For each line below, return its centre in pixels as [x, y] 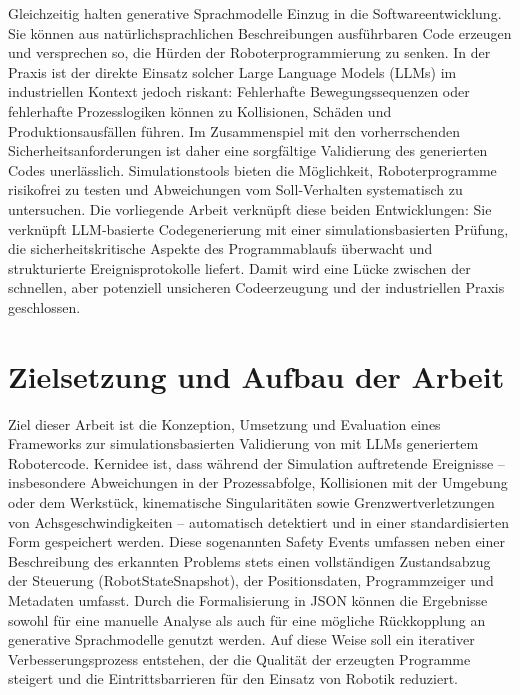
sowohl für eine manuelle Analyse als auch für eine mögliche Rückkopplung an [247, 619]
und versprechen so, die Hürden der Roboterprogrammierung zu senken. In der [249, 52]
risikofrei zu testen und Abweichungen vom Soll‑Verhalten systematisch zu [235, 189]
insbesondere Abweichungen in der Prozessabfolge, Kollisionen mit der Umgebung [258, 482]
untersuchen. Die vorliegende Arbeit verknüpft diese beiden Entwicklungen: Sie [250, 208]
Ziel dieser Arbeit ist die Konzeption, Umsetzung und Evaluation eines [224, 423]
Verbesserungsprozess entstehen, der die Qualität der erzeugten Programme [239, 658]
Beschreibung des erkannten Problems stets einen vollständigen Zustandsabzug [249, 560]
